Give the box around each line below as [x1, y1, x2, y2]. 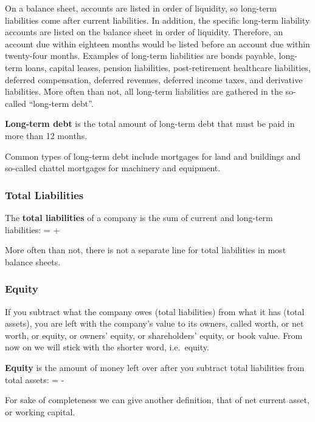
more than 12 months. [5, 129, 88, 141]
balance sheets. [5, 255, 61, 268]
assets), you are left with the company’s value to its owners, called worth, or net [5, 317, 304, 330]
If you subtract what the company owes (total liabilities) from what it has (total [5, 305, 305, 318]
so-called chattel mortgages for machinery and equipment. [5, 162, 221, 174]
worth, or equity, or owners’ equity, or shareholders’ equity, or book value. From [5, 328, 303, 341]
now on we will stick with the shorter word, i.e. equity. [5, 341, 209, 353]
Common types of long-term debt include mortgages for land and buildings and [5, 149, 301, 162]
